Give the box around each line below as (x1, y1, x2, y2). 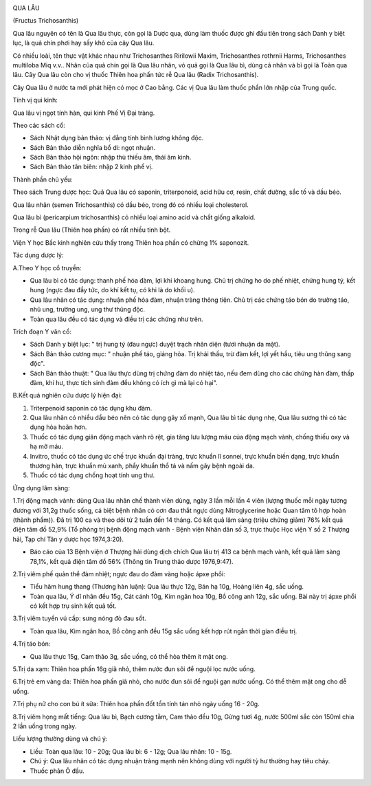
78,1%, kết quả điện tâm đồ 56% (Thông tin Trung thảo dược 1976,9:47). (30, 557, 234, 565)
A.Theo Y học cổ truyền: (12, 263, 82, 272)
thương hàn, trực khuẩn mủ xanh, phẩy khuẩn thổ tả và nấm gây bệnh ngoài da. (30, 461, 255, 470)
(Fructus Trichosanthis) (12, 17, 79, 25)
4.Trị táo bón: (12, 640, 51, 648)
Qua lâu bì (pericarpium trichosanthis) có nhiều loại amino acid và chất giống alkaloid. (12, 213, 256, 221)
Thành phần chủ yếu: (12, 175, 74, 184)
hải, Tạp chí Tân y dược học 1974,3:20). (12, 535, 124, 543)
